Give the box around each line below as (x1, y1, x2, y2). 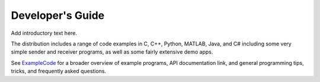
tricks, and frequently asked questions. (11, 68, 107, 75)
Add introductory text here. (11, 29, 77, 37)
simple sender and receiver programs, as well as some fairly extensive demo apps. (11, 48, 213, 55)
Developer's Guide (11, 9, 105, 22)
